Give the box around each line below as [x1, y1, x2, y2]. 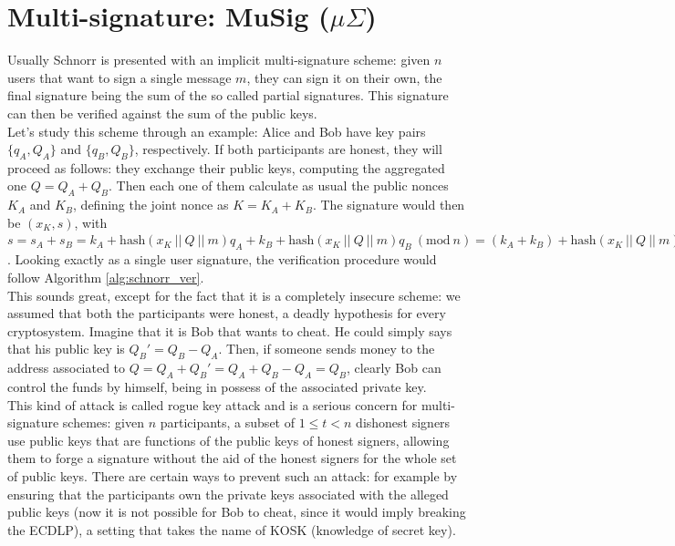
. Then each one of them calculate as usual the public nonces [109, 176, 449, 195]
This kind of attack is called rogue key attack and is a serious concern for [7, 395, 418, 414]
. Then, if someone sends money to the [218, 339, 435, 358]
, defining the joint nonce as [73, 195, 229, 214]
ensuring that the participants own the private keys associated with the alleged [7, 484, 449, 503]
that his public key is [7, 339, 125, 358]
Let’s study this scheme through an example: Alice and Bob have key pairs [7, 121, 426, 140]
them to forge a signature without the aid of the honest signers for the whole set [7, 448, 457, 468]
